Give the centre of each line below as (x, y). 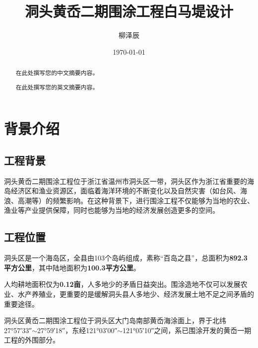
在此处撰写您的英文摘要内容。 (57, 87)
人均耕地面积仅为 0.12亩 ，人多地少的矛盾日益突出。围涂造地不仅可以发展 (122, 284)
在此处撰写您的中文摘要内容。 (57, 73)
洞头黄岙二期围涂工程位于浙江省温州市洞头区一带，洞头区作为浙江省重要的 (126, 181)
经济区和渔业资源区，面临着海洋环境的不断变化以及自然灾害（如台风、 (125, 191)
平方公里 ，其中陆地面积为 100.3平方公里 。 (72, 267)
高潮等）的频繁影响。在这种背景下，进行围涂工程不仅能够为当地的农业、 (136, 200)
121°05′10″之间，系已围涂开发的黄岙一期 (187, 330)
